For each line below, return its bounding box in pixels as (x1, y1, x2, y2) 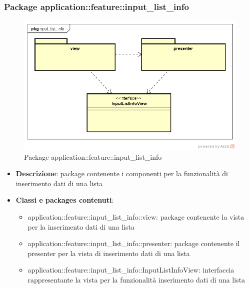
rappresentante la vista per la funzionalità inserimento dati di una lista (27, 275, 245, 285)
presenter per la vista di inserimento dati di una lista (27, 248, 190, 258)
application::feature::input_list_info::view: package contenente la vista (27, 212, 244, 222)
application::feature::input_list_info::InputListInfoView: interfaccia (27, 265, 234, 275)
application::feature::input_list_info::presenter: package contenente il (27, 238, 240, 249)
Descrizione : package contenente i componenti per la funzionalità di (15, 168, 228, 179)
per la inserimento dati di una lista (27, 221, 134, 232)
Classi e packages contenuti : (15, 195, 114, 205)
